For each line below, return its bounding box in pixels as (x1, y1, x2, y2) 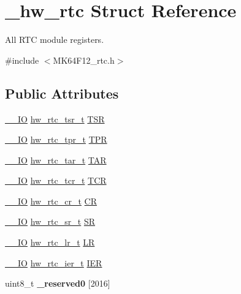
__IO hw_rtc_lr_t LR (5, 236, 95, 249)
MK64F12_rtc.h (53, 53, 115, 66)
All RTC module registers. (5, 33, 104, 46)
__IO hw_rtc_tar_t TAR (5, 153, 107, 166)
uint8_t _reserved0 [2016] (5, 277, 110, 290)
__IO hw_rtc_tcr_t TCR (5, 174, 107, 187)
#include (5, 53, 39, 66)
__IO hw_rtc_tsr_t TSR (5, 112, 105, 125)
